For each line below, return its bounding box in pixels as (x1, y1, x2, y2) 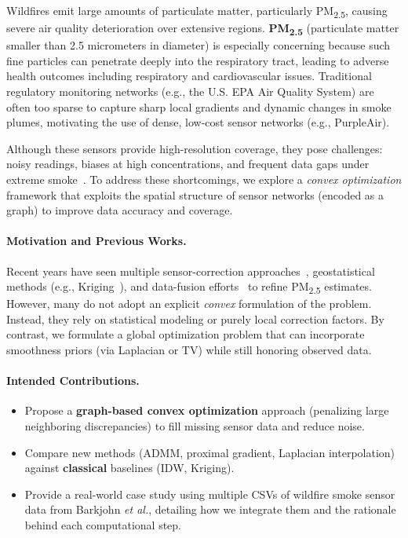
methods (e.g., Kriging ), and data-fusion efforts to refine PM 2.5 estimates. (6, 278, 372, 296)
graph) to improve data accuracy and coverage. (6, 202, 233, 218)
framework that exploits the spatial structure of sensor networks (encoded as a (6, 186, 384, 203)
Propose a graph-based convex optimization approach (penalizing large (24, 402, 389, 419)
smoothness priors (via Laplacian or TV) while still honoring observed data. (6, 342, 372, 358)
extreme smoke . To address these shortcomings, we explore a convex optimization (6, 171, 402, 187)
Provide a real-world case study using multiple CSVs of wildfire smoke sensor (24, 485, 395, 502)
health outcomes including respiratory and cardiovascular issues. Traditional (6, 68, 372, 84)
